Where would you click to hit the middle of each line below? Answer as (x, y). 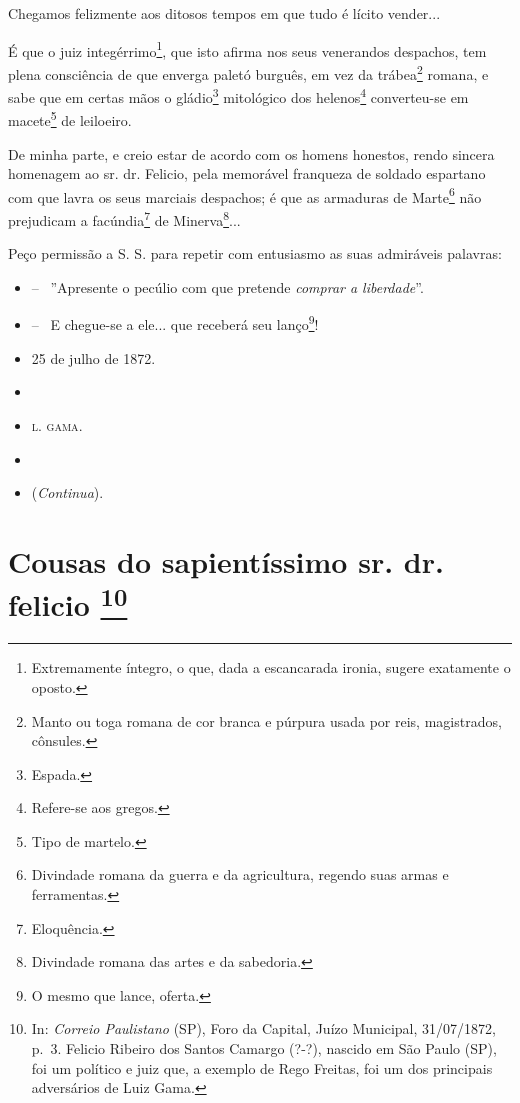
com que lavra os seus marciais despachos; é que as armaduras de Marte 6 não (245, 195)
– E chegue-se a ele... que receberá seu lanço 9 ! (175, 323)
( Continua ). (67, 492)
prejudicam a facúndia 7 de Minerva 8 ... (124, 218)
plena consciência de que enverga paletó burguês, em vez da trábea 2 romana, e (248, 72)
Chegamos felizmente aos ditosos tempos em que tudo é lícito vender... (224, 13)
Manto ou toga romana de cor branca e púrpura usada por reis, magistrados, (266, 720)
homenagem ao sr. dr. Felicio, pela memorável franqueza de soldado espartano (247, 173)
